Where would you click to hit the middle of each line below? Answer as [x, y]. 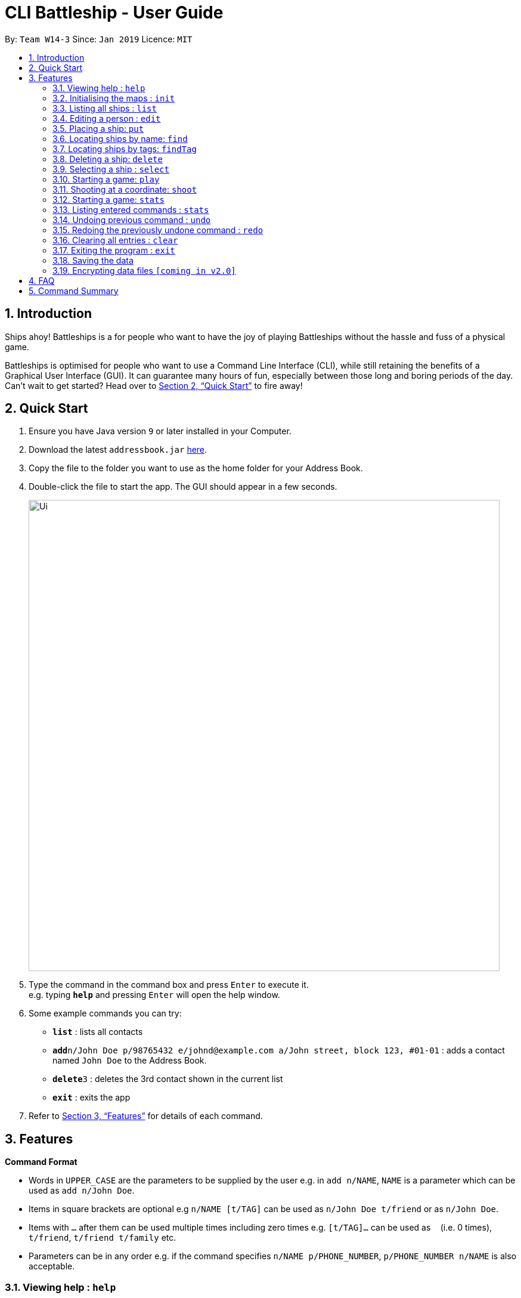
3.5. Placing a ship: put [98, 128]
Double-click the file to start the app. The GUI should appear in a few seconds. [183, 487]
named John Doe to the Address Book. [130, 1061]
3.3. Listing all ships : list [105, 108]
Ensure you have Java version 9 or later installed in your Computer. [160, 431]
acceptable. [52, 1266]
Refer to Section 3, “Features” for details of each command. [146, 1116]
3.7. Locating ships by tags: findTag [125, 149]
